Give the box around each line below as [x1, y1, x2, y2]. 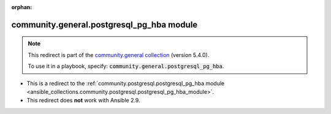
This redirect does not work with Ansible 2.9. [26, 97, 140, 104]
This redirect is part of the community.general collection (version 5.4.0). [28, 51, 210, 58]
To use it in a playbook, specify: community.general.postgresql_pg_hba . [28, 63, 224, 70]
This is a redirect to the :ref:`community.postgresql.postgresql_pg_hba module [26, 80, 225, 87]
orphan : [11, 4, 32, 10]
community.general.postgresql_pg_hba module [11, 19, 198, 30]
